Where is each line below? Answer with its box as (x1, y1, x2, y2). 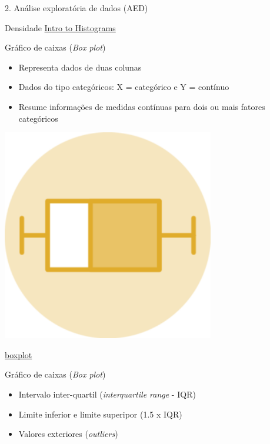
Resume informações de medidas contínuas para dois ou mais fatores (18, 100, 265, 112)
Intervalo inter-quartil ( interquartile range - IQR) (18, 388, 196, 400)
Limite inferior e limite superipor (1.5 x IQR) (18, 408, 182, 420)
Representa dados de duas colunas (18, 61, 142, 73)
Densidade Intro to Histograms (5, 21, 116, 34)
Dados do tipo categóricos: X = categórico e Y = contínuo (18, 81, 229, 93)
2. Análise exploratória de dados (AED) (5, 2, 148, 14)
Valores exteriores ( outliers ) (18, 428, 118, 440)
